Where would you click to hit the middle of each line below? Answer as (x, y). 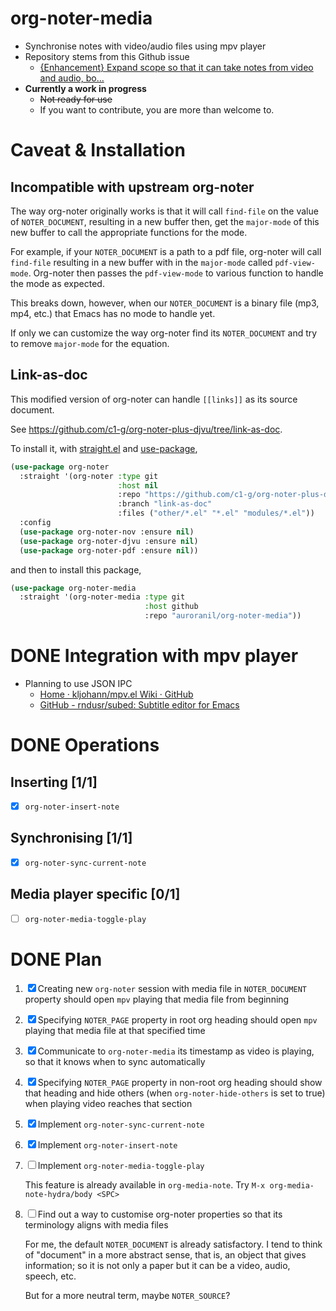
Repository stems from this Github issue (107, 56)
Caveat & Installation (98, 150)
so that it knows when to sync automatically (115, 1061)
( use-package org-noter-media (73, 588)
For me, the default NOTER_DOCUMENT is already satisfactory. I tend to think (173, 1244)
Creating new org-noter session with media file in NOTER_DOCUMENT (172, 988)
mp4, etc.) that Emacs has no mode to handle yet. (113, 313)
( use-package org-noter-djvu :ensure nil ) (109, 541)
